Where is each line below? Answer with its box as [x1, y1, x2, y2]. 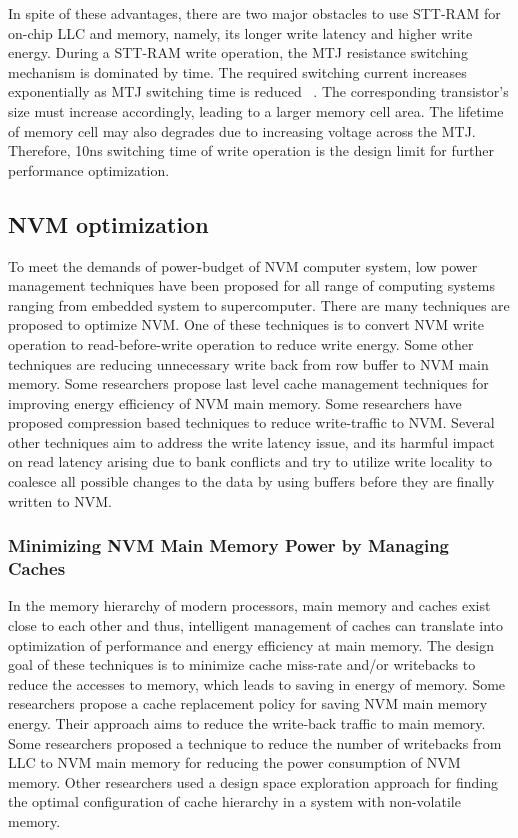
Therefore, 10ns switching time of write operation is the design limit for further [8, 140, 494, 161]
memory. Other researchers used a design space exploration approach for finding [8, 771, 498, 792]
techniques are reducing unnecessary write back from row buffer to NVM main [8, 353, 489, 374]
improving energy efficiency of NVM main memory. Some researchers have [8, 392, 462, 413]
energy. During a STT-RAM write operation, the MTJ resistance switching [8, 42, 468, 63]
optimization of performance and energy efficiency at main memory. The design [8, 634, 494, 655]
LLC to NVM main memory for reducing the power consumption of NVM [8, 752, 461, 773]
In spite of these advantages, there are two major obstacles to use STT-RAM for [8, 3, 501, 23]
